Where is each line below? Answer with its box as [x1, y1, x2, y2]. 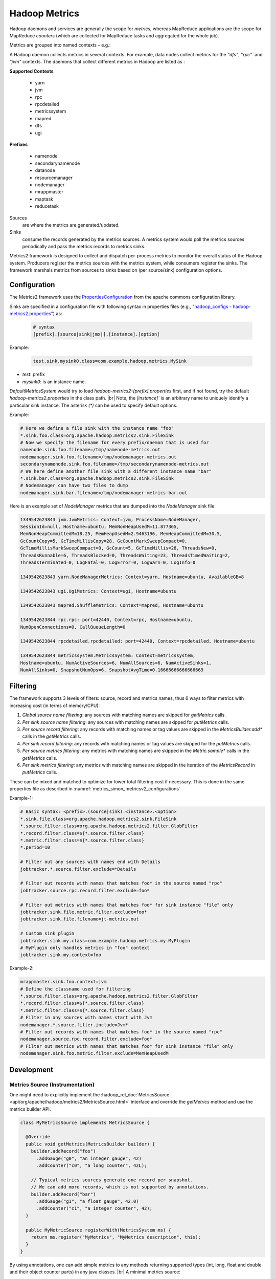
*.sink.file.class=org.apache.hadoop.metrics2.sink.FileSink [20, 816, 177, 822]
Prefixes [9, 141, 28, 148]
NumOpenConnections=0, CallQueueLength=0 [20, 624, 126, 630]
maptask [35, 196, 54, 202]
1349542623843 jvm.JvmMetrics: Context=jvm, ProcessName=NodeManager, [20, 517, 201, 522]
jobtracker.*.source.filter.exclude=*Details [20, 866, 136, 872]
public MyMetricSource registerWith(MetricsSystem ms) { [26, 1227, 171, 1233]
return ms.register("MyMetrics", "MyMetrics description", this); [31, 1234, 201, 1240]
